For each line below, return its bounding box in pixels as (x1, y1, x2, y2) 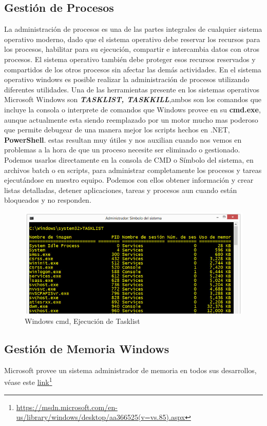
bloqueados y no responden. (4, 195, 91, 205)
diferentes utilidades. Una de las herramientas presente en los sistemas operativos (4, 84, 260, 94)
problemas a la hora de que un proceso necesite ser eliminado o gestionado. (4, 144, 240, 155)
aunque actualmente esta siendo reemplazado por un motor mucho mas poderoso (4, 114, 258, 125)
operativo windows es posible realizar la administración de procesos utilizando (4, 74, 250, 85)
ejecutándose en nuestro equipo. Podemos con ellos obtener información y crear (4, 175, 254, 185)
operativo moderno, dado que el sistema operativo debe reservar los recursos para (4, 33, 260, 44)
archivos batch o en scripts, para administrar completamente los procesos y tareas (4, 164, 262, 175)
